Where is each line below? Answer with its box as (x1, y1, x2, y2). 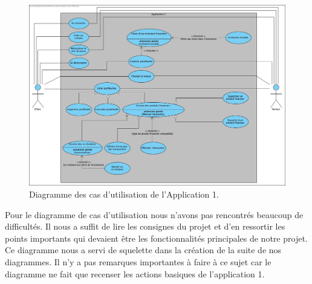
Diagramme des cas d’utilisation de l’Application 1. (29, 187, 219, 200)
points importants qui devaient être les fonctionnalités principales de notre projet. (5, 231, 308, 244)
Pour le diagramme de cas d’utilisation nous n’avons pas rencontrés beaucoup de (5, 208, 304, 221)
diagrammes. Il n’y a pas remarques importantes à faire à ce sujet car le (5, 255, 271, 268)
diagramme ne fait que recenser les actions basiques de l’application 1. (5, 267, 265, 280)
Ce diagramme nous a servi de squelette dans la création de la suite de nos (5, 244, 282, 256)
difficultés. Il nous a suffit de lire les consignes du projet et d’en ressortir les (5, 220, 285, 233)
